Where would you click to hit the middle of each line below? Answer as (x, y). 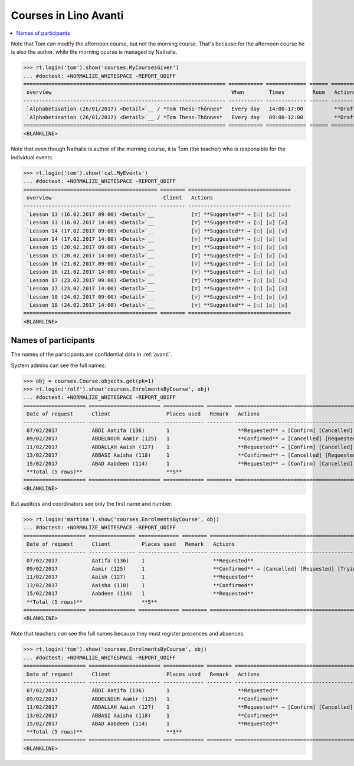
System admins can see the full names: (58, 365)
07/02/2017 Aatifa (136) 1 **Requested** (140, 560)
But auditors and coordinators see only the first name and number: (92, 503)
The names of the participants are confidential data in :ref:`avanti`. (91, 355)
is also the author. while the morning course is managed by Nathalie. (94, 52)
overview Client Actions (120, 197)
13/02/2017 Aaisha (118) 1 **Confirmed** (140, 585)
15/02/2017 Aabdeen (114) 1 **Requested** (140, 594)
